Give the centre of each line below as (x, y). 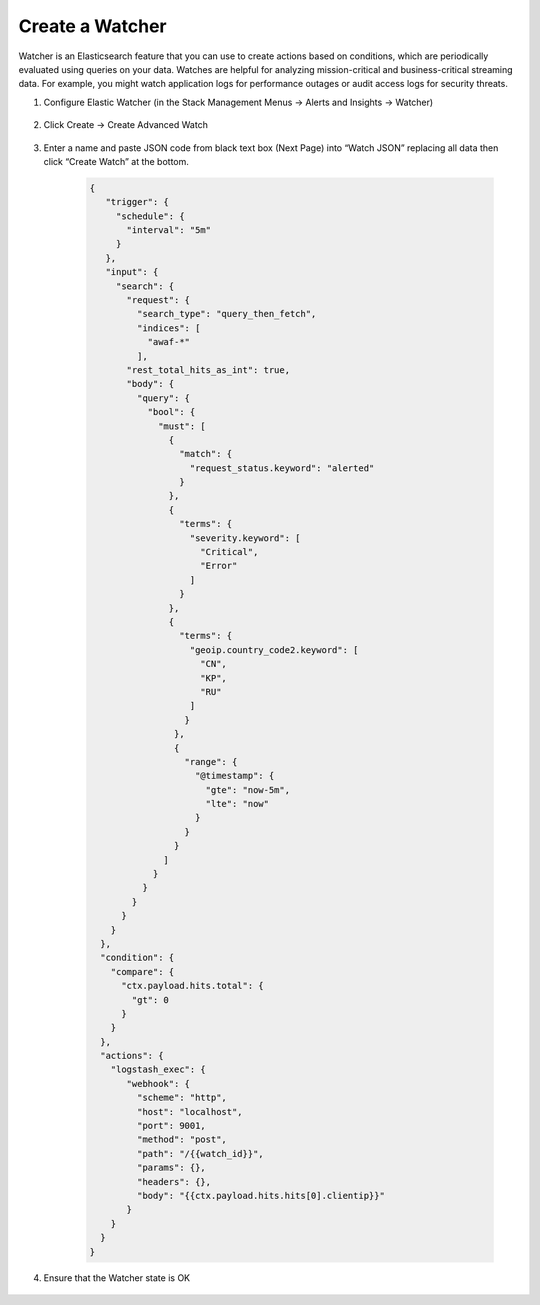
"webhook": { (158, 1083)
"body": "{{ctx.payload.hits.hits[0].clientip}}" (260, 1195)
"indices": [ (168, 328)
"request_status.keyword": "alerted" (282, 468)
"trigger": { (137, 202)
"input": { (132, 272)
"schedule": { (150, 216)
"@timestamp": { (235, 776)
